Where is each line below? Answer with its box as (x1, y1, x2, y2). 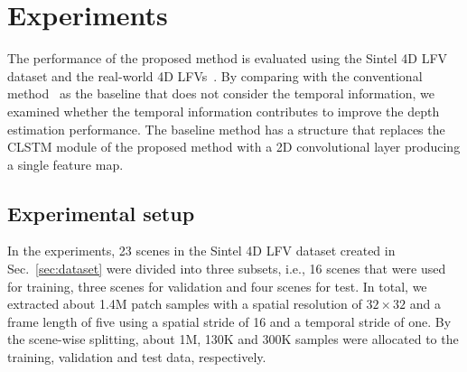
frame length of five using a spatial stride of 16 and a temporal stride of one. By (7, 312, 452, 330)
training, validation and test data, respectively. (7, 348, 266, 367)
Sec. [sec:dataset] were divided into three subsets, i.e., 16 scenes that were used (7, 259, 446, 278)
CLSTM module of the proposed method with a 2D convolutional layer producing (7, 137, 461, 156)
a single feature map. (7, 154, 124, 173)
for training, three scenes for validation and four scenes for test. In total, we (7, 276, 427, 295)
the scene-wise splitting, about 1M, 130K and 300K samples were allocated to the (7, 330, 459, 349)
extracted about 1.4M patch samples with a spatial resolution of (7, 294, 362, 313)
